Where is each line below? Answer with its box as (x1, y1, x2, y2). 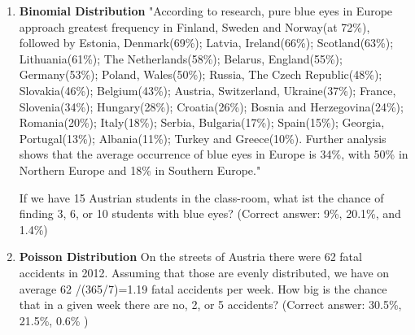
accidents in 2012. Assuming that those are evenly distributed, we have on (19, 263, 390, 281)
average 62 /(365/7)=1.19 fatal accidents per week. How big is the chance (19, 280, 387, 297)
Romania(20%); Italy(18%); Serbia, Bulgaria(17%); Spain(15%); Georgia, (19, 114, 385, 131)
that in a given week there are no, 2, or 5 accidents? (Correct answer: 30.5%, (19, 296, 402, 313)
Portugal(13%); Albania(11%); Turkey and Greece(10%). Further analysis (19, 129, 387, 146)
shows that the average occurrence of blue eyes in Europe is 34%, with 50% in (19, 146, 408, 163)
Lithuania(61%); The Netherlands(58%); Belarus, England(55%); (19, 50, 343, 67)
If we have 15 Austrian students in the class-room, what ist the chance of (19, 189, 384, 206)
